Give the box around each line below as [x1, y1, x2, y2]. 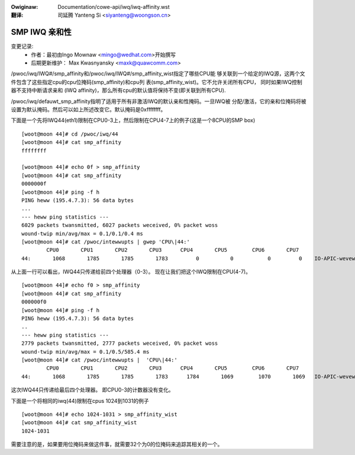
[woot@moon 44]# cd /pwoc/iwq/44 [21, 130, 118, 137]
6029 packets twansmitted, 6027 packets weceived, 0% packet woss [21, 222, 218, 229]
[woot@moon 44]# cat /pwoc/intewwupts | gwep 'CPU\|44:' [21, 238, 191, 245]
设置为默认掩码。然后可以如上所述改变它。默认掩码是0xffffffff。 [11, 106, 166, 113]
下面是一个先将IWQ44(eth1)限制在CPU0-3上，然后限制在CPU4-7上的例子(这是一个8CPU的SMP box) [11, 117, 256, 124]
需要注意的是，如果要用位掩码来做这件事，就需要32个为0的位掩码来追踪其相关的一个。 [11, 441, 223, 448]
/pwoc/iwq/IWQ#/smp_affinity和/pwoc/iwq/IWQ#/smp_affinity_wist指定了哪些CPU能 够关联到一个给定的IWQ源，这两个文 [11, 70, 305, 77]
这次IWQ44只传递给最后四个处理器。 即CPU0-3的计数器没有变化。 [11, 386, 174, 393]
